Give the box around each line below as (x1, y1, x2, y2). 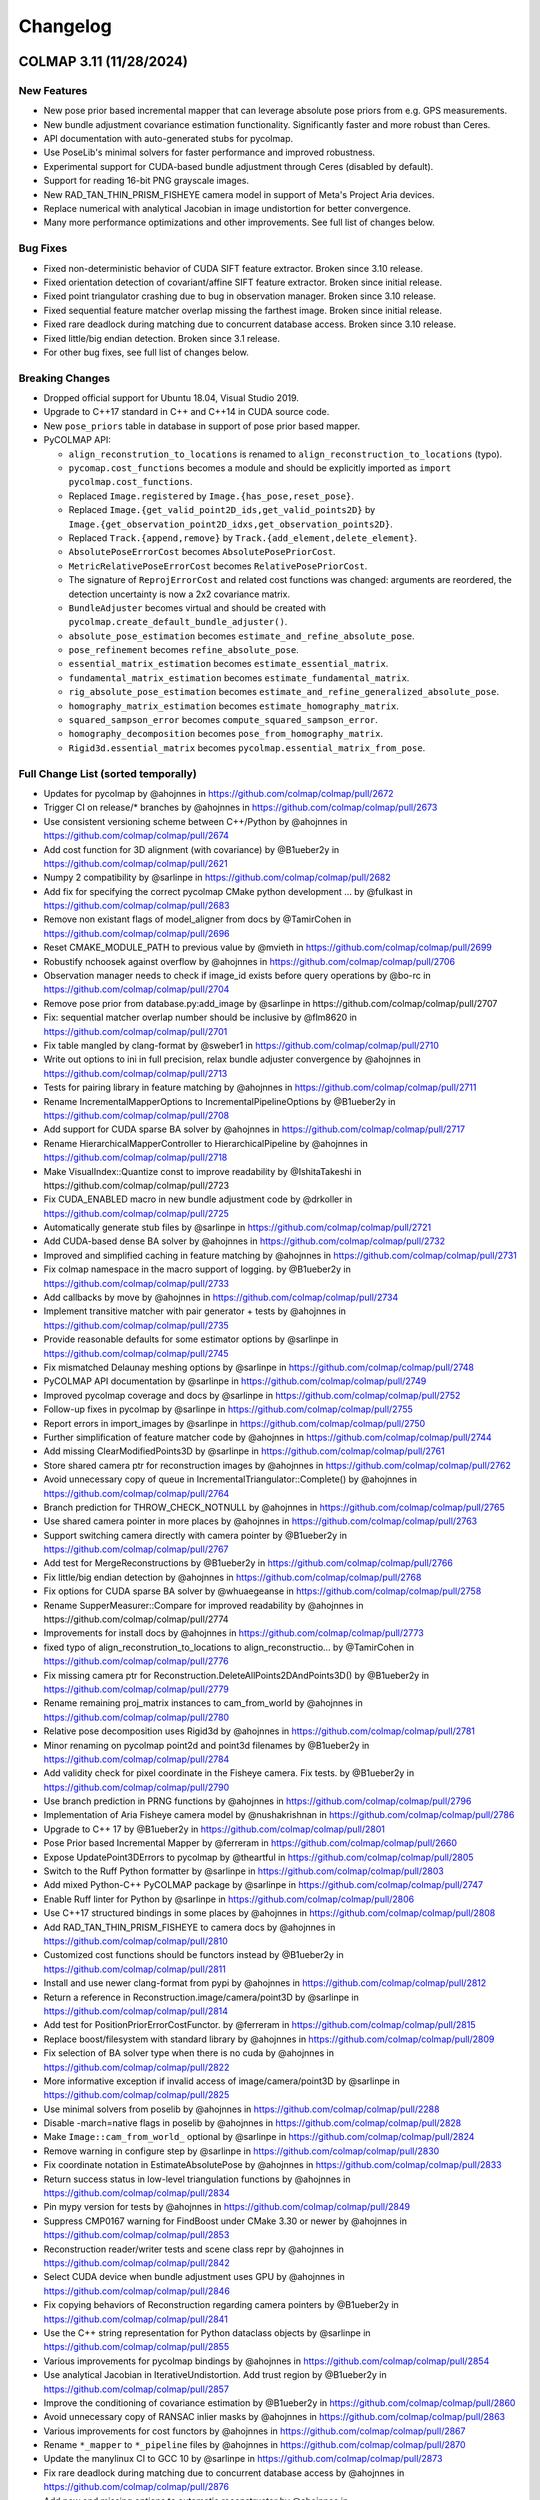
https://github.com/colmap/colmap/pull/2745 (43, 1347, 229, 1359)
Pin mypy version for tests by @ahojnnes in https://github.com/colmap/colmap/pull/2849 (43, 2201, 410, 2213)
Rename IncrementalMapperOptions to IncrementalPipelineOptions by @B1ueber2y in (43, 1095, 396, 1107)
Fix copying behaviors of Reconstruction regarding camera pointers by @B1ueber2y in (43, 2299, 399, 2311)
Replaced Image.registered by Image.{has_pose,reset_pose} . (68, 490, 354, 502)
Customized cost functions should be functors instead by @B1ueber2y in (43, 1949, 344, 1961)
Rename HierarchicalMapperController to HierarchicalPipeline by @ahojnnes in (43, 1137, 369, 1149)
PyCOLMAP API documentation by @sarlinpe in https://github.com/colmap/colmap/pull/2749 (43, 1375, 427, 1387)
